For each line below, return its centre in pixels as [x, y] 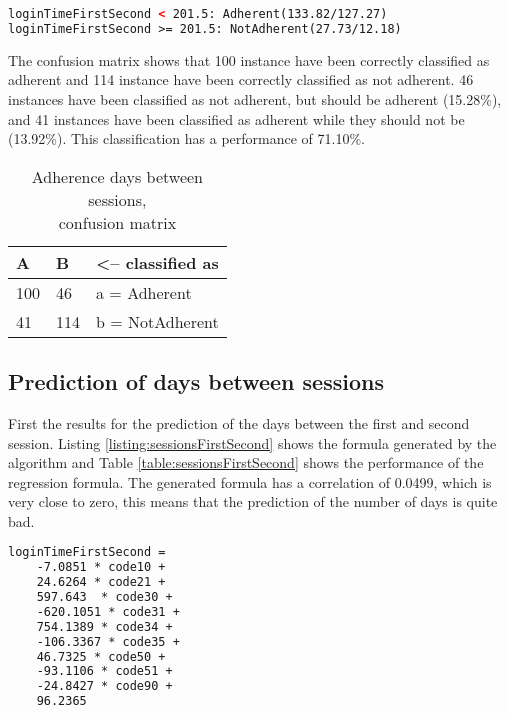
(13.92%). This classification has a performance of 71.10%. [186, 138]
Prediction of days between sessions [196, 381]
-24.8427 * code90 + [104, 686]
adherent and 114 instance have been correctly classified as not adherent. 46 [241, 79]
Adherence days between [117, 176]
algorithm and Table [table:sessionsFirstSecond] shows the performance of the [246, 462]
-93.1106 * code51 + [104, 671]
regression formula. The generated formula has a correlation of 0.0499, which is [250, 481]
